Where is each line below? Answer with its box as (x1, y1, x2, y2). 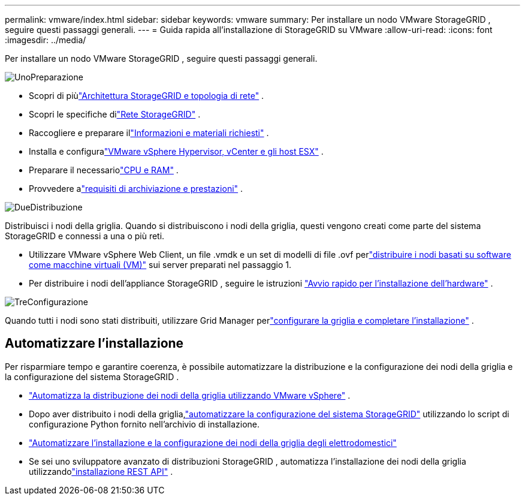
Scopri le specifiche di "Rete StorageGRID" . (29, 109, 201, 119)
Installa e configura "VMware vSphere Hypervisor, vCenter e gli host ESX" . (29, 146, 324, 156)
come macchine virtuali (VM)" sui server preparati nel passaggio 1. (29, 260, 292, 270)
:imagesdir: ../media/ (5, 35, 86, 45)
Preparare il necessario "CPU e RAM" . (29, 165, 179, 175)
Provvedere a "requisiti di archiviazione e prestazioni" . (29, 183, 243, 194)
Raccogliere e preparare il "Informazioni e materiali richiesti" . (29, 128, 269, 138)
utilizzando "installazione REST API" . (29, 466, 173, 477)
